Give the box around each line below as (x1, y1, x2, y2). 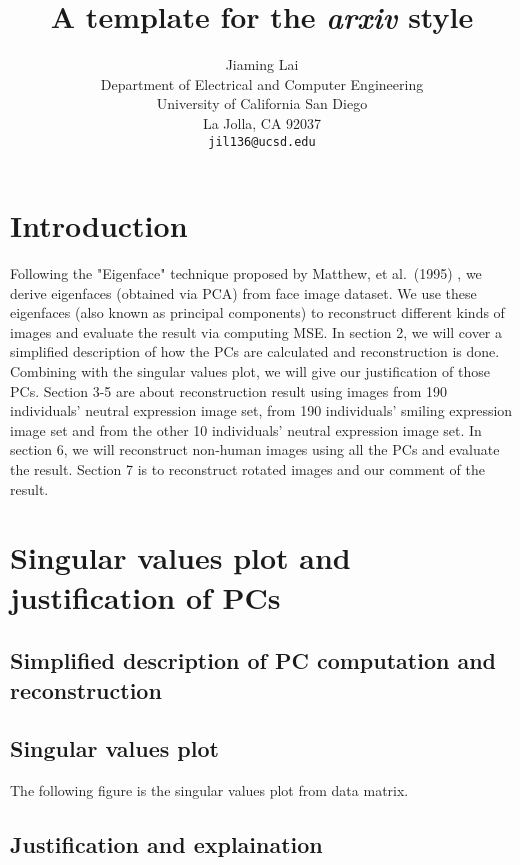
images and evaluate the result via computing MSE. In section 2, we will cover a (10, 321, 503, 342)
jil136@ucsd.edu (208, 134, 316, 149)
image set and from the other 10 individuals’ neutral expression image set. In (10, 419, 482, 440)
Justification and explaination (10, 829, 323, 860)
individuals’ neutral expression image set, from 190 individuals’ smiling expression (10, 400, 513, 421)
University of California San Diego (156, 93, 368, 114)
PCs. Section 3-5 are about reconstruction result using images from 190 (10, 380, 448, 401)
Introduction (10, 205, 188, 246)
